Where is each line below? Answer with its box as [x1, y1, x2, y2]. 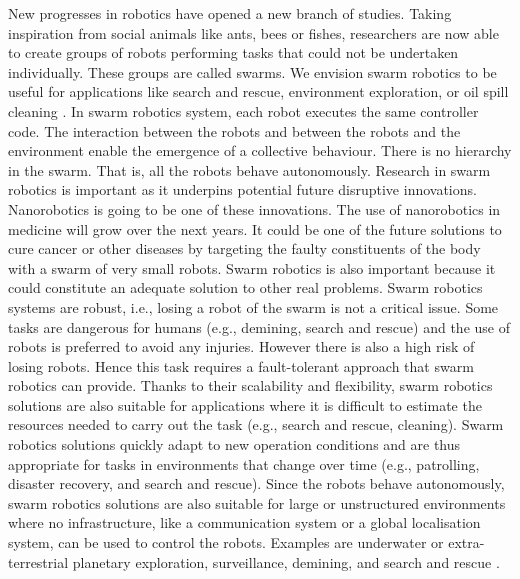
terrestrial [8, 551, 69, 572]
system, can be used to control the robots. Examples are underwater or [8, 532, 444, 553]
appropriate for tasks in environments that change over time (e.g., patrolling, [8, 453, 480, 474]
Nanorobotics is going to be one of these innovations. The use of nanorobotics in [8, 198, 501, 219]
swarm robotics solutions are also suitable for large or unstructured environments [8, 492, 506, 513]
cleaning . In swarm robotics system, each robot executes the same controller [8, 100, 479, 121]
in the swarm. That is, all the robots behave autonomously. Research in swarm [8, 159, 491, 180]
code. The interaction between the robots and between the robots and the [8, 120, 461, 141]
